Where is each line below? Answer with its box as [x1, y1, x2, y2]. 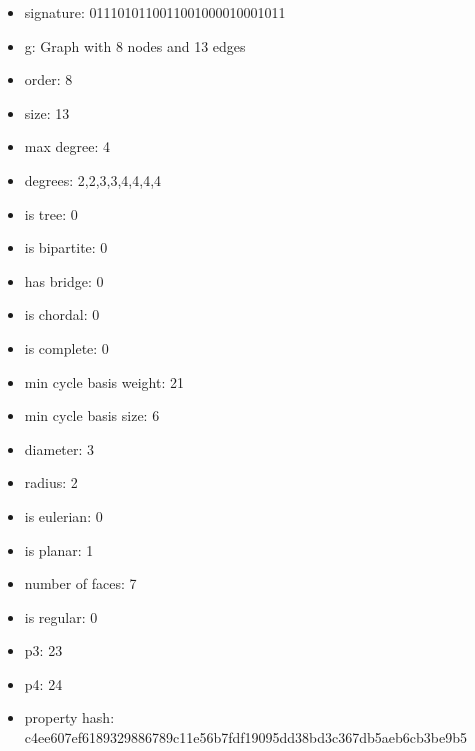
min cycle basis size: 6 [24, 405, 160, 426]
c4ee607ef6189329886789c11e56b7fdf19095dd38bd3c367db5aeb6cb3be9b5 [24, 727, 467, 748]
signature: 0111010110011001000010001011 [24, 2, 286, 22]
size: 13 [24, 102, 70, 123]
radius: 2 [24, 472, 78, 493]
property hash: [24, 707, 115, 728]
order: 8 [24, 69, 73, 90]
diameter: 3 [24, 438, 95, 459]
